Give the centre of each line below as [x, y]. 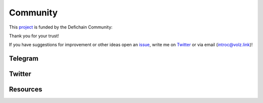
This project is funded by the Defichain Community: [61, 27]
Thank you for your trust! [34, 36]
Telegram [24, 59]
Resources [26, 89]
